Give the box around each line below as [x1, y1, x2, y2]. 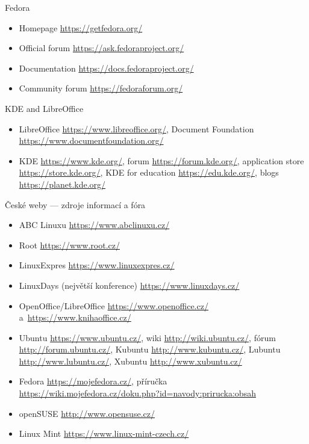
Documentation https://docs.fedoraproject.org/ [19, 61, 194, 74]
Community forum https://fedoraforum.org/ [19, 82, 183, 94]
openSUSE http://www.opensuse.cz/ [19, 407, 155, 419]
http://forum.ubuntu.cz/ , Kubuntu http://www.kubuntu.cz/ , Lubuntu [19, 343, 281, 356]
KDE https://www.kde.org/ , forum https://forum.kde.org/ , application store [19, 154, 304, 167]
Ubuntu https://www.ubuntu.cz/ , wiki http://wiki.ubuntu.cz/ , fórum [19, 331, 276, 344]
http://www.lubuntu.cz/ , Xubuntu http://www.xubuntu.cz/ [19, 354, 242, 367]
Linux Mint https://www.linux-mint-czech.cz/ [19, 427, 189, 440]
